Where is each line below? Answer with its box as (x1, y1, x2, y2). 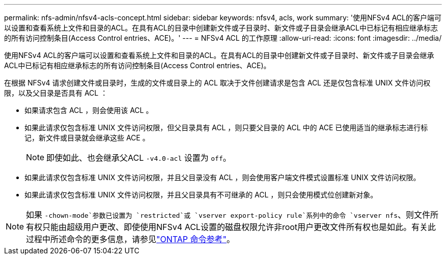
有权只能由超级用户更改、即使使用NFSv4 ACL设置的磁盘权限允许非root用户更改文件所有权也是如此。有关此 (26, 222, 436, 232)
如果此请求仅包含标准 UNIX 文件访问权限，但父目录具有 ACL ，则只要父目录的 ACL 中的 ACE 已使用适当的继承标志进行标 (24, 123, 428, 132)
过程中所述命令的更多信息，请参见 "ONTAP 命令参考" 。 (26, 234, 235, 244)
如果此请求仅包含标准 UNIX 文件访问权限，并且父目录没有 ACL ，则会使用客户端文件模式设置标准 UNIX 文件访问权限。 (24, 173, 421, 182)
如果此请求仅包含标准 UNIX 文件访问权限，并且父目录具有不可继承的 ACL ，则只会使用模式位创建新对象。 (24, 190, 378, 199)
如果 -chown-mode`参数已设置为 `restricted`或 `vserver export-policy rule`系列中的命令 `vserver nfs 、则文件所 (26, 210, 438, 220)
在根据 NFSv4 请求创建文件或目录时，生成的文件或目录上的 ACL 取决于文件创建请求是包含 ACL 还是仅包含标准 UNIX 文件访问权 (4, 78, 431, 87)
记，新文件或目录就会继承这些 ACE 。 (24, 133, 150, 142)
